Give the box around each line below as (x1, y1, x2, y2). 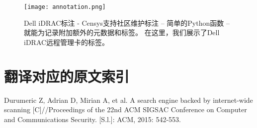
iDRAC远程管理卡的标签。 (24, 37, 109, 47)
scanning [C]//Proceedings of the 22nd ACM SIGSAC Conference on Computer (4, 104, 247, 115)
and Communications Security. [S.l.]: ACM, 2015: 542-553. (4, 114, 181, 124)
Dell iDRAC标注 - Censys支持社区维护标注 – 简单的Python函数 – (24, 17, 230, 28)
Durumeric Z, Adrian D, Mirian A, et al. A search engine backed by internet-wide (4, 94, 253, 105)
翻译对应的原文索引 (4, 66, 130, 86)
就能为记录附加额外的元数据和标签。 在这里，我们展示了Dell (24, 27, 220, 38)
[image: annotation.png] (24, 3, 106, 10)
